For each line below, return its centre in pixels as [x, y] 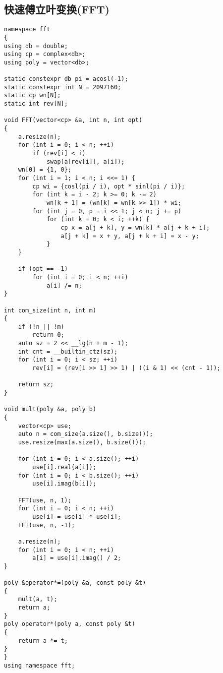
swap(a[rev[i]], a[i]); [85, 161]
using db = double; [36, 46]
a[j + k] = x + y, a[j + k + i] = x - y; [130, 236]
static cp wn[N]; [32, 95]
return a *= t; [43, 641]
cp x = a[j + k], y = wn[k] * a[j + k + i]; [135, 227]
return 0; [48, 335]
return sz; [36, 385]
